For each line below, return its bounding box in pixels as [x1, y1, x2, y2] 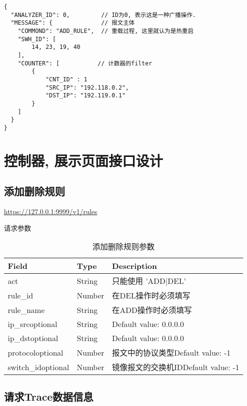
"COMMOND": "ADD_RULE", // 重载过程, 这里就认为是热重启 [17, 27, 194, 34]
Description [112, 260, 157, 272]
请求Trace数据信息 [4, 389, 94, 404]
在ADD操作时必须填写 [112, 304, 192, 316]
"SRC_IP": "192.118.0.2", [45, 84, 129, 91]
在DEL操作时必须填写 [112, 290, 190, 301]
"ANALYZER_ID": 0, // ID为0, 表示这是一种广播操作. [11, 11, 196, 18]
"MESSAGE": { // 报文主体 [11, 19, 135, 27]
